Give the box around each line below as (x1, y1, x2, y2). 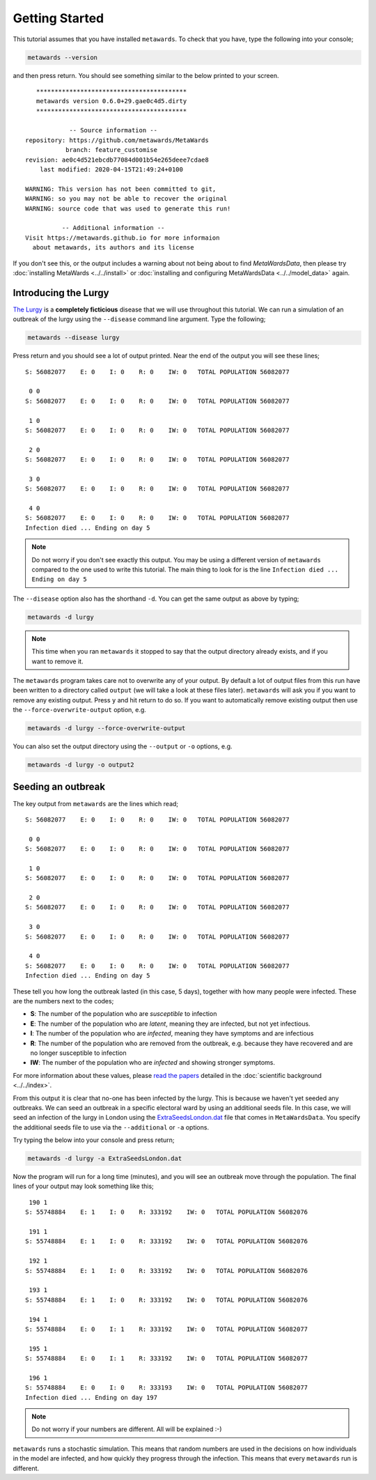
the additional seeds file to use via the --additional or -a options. (13, 1123, 209, 1132)
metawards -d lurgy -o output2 (27, 761, 135, 769)
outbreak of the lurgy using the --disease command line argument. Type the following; (13, 315, 266, 323)
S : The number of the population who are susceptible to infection (30, 1010, 217, 1018)
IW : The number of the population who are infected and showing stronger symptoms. (30, 1058, 275, 1067)
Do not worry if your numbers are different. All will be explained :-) (31, 1425, 222, 1433)
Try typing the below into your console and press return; (13, 1136, 175, 1144)
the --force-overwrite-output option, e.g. (13, 706, 146, 714)
